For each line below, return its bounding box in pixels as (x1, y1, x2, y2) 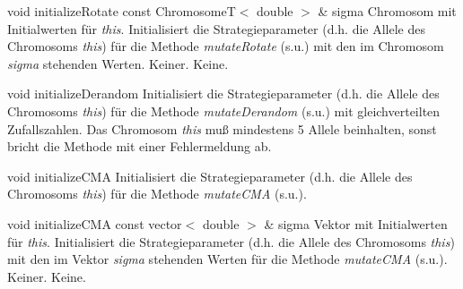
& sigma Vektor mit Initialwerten (264, 214, 448, 233)
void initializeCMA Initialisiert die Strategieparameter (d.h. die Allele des (7, 166, 413, 185)
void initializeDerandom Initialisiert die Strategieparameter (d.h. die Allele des (7, 84, 440, 103)
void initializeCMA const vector (7, 214, 182, 233)
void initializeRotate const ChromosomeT (7, 2, 236, 20)
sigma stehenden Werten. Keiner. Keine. (7, 54, 229, 72)
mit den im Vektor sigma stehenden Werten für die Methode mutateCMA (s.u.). (7, 250, 448, 268)
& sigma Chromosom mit (318, 2, 457, 20)
